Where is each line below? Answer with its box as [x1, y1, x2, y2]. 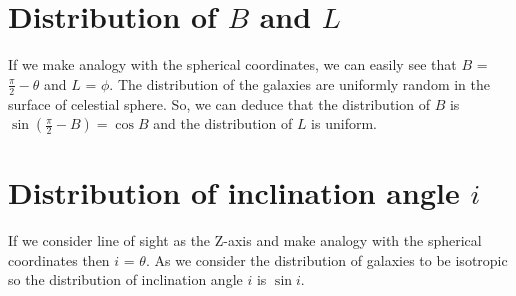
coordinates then [8, 249, 110, 270]
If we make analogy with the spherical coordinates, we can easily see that [8, 54, 457, 75]
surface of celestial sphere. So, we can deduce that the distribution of [8, 93, 430, 114]
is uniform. [311, 113, 377, 134]
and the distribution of [153, 113, 293, 134]
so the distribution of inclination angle [8, 269, 243, 290]
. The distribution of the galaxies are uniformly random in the [109, 73, 491, 94]
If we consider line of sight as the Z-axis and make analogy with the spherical [8, 230, 482, 251]
